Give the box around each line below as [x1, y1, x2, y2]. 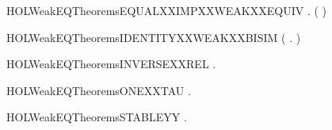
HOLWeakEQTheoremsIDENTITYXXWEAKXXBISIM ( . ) [6, 29, 301, 45]
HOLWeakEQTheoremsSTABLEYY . [6, 109, 187, 125]
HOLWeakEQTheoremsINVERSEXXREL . [6, 55, 216, 72]
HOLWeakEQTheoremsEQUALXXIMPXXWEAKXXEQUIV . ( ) [6, 2, 327, 18]
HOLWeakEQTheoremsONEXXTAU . [6, 82, 191, 98]
